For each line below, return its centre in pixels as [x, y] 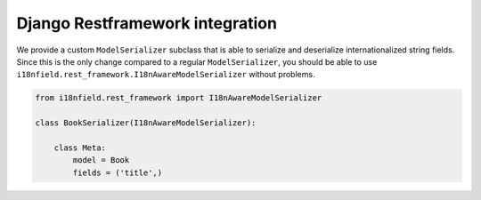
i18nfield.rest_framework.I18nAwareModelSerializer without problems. [166, 75]
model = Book [101, 160]
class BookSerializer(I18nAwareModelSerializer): [146, 123]
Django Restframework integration [147, 23]
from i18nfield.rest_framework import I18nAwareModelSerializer [179, 98]
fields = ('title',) [118, 172]
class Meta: [80, 148]
